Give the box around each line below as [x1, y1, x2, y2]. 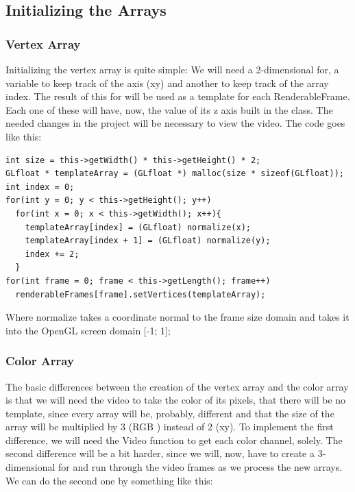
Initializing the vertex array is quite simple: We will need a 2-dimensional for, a [5, 62, 339, 76]
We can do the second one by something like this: [5, 473, 213, 487]
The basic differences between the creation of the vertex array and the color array [5, 379, 349, 393]
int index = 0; [5, 182, 75, 192]
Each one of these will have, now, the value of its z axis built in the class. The [5, 102, 333, 116]
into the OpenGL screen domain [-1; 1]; [5, 323, 171, 337]
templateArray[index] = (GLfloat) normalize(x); [25, 222, 251, 232]
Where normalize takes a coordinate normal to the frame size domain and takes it [5, 310, 350, 324]
